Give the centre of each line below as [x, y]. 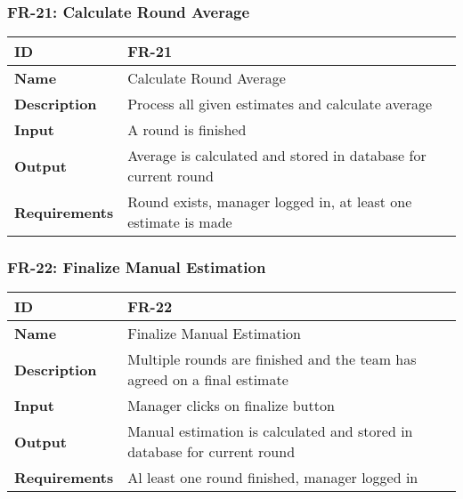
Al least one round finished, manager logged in [273, 478]
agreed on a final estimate [208, 380]
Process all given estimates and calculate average [280, 104]
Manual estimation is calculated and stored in [270, 431]
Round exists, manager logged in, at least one [270, 202]
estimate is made [180, 222]
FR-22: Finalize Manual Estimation [137, 267]
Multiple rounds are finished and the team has [272, 359]
